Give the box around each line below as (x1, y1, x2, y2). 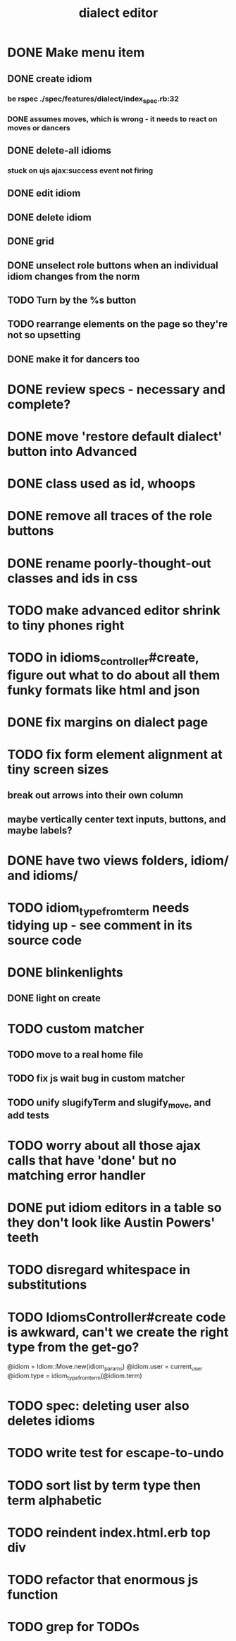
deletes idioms (7, 1413, 95, 1429)
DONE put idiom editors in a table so (7, 1200, 222, 1216)
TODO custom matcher (7, 1020, 144, 1036)
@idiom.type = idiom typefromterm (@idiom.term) (7, 1372, 142, 1382)
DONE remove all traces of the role (7, 508, 213, 524)
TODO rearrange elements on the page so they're (7, 318, 228, 330)
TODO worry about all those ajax (7, 1138, 201, 1153)
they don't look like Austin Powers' (7, 1215, 216, 1231)
